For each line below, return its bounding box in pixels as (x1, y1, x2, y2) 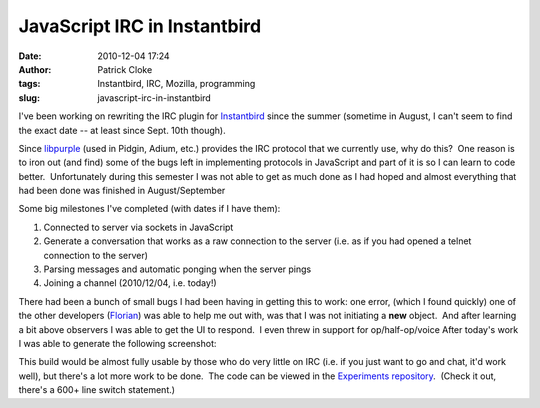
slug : (18, 91, 40, 104)
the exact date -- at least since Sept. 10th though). (18, 124, 226, 136)
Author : (18, 63, 52, 75)
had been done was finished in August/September (18, 185, 226, 197)
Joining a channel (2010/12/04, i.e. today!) (43, 277, 217, 289)
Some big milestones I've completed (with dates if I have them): (18, 203, 281, 215)
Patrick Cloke (97, 63, 153, 75)
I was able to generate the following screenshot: (18, 337, 217, 349)
